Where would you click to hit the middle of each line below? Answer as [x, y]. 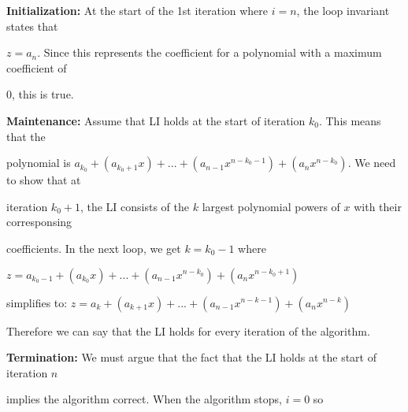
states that [32, 26]
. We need [372, 163]
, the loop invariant [343, 10]
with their [378, 206]
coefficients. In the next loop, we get [94, 248]
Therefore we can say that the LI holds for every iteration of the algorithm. [188, 330]
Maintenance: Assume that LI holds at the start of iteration [156, 120]
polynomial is [39, 163]
